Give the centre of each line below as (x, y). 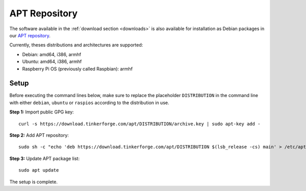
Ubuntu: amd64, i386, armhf (52, 62)
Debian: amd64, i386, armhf (52, 54)
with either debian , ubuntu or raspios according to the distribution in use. (89, 103)
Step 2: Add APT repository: (39, 135)
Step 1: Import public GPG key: (42, 112)
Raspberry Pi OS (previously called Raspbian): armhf (77, 68)
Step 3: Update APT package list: (45, 158)
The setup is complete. (34, 182)
